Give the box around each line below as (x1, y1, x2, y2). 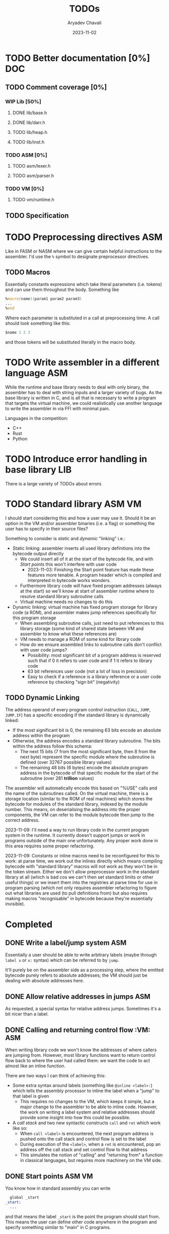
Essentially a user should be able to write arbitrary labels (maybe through (5, 952, 157, 958)
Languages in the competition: (5, 415, 68, 421)
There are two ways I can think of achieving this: (5, 1073, 106, 1079)
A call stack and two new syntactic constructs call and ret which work (12, 1120, 161, 1126)
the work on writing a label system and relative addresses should (20, 1109, 155, 1115)
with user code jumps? (20, 646, 67, 652)
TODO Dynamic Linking (5, 693, 79, 702)
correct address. (5, 817, 40, 823)
